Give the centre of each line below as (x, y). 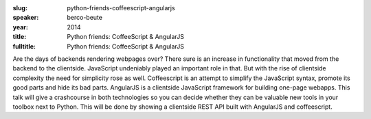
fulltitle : (24, 46)
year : (21, 27)
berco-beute (85, 18)
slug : (20, 8)
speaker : (26, 18)
